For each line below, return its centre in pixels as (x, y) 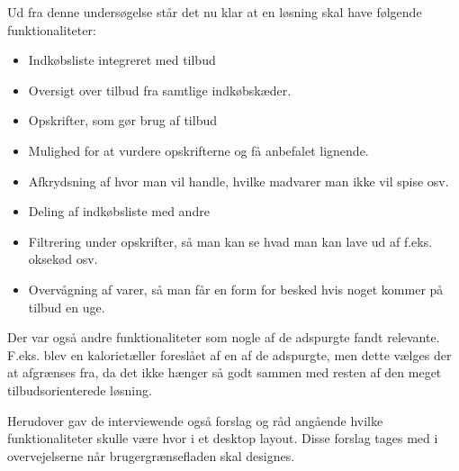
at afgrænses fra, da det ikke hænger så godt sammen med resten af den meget (225, 372)
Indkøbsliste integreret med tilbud (122, 60)
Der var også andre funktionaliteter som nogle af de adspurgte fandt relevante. (224, 337)
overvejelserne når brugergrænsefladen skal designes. (151, 455)
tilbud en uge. (67, 307)
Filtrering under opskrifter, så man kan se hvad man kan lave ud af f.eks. (230, 241)
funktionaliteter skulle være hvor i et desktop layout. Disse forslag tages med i (223, 438)
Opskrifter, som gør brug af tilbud (122, 120)
